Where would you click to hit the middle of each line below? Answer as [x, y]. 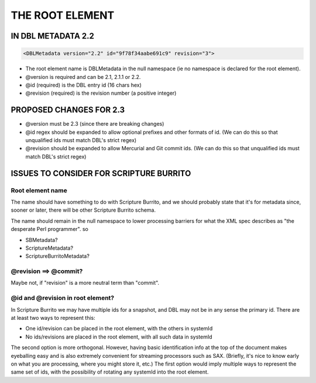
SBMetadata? [42, 240]
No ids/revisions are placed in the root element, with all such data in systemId [119, 337]
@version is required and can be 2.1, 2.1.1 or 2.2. [83, 77]
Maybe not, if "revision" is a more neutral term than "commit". [85, 283]
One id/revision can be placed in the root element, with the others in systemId [119, 329]
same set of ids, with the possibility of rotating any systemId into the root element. [110, 372]
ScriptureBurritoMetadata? [58, 256]
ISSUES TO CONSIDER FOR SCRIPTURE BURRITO [101, 173]
